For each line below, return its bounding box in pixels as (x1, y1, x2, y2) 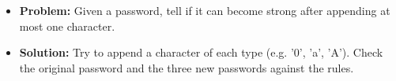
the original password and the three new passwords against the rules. (19, 59, 354, 75)
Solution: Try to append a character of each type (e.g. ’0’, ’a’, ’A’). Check (19, 44, 383, 61)
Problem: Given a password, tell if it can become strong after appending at (19, 2, 390, 18)
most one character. (19, 17, 115, 34)
